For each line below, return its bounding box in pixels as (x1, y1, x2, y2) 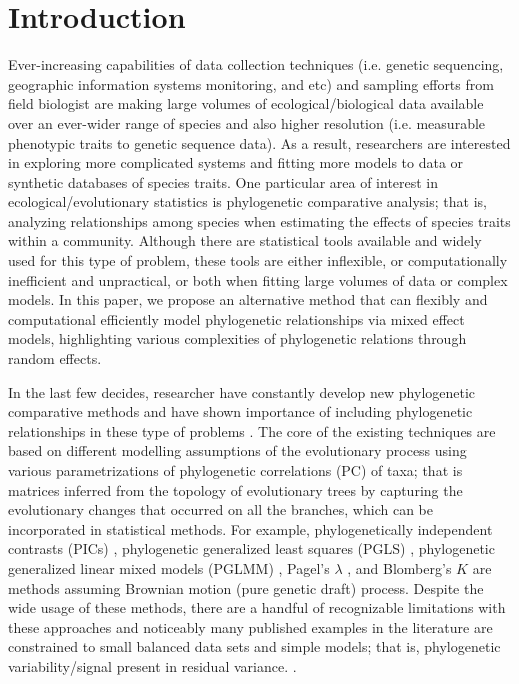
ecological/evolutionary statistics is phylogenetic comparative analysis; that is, (8, 191, 487, 212)
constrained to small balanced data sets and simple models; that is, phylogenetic (8, 636, 501, 657)
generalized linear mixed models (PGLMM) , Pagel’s (8, 557, 330, 578)
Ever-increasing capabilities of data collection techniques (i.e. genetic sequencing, (8, 54, 504, 75)
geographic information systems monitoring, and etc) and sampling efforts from (8, 73, 494, 94)
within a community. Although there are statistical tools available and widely (8, 230, 482, 251)
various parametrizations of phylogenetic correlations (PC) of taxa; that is (8, 460, 463, 480)
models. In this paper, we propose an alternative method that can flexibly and (8, 289, 488, 310)
